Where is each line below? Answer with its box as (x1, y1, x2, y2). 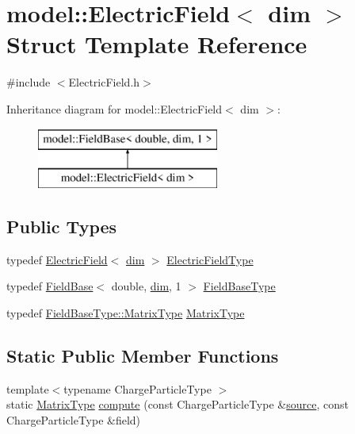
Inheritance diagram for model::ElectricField (6, 100, 223, 117)
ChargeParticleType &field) (6, 412, 141, 428)
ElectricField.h (68, 74, 140, 90)
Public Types (6, 214, 117, 239)
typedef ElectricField (6, 251, 108, 267)
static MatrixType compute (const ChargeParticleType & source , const (6, 396, 349, 413)
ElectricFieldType (166, 251, 254, 267)
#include (6, 74, 51, 90)
